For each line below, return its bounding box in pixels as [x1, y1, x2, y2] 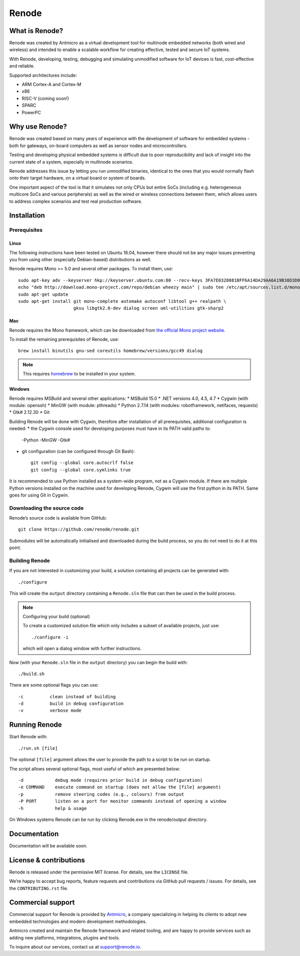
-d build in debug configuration [18, 701, 124, 707]
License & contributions [9, 856, 85, 864]
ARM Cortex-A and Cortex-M [21, 82, 82, 88]
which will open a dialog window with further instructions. [22, 646, 142, 652]
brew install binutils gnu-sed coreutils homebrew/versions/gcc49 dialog [18, 348, 203, 354]
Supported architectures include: [9, 72, 77, 78]
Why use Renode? [9, 123, 67, 131]
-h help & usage [18, 805, 87, 811]
